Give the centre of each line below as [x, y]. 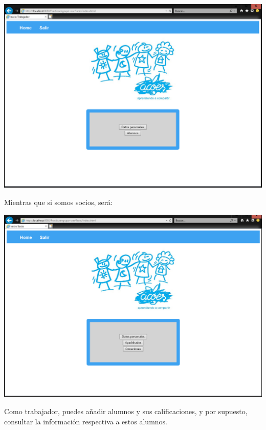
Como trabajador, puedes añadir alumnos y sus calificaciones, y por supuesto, [126, 411]
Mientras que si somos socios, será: [59, 202]
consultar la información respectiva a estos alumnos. [86, 421]
